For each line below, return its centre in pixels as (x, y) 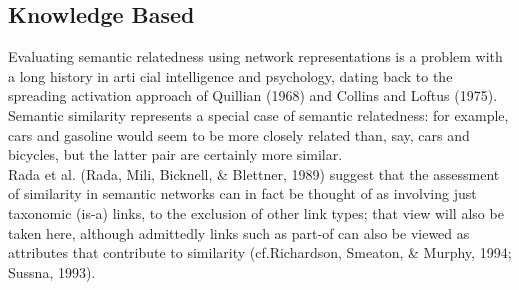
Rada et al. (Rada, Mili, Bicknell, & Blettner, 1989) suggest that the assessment (254, 173)
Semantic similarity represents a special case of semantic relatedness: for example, (258, 114)
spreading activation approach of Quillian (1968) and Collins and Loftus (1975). (253, 95)
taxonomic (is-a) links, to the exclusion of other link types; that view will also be (256, 212)
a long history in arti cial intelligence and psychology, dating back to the (230, 75)
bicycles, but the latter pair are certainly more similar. (175, 154)
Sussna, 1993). (52, 271)
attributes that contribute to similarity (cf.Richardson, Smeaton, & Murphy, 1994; (260, 252)
